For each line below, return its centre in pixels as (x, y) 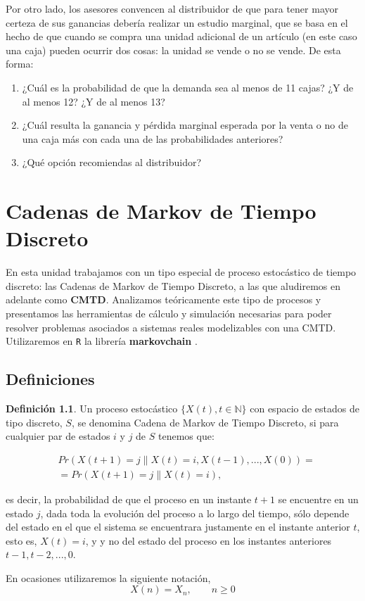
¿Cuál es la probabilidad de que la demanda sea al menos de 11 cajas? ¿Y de (188, 87)
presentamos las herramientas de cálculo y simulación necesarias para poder (169, 314)
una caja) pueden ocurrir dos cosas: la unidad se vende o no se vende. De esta (173, 50)
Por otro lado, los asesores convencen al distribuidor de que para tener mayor (172, 8)
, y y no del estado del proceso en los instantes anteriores (209, 540)
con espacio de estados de (305, 409)
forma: (20, 64)
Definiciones (50, 379)
